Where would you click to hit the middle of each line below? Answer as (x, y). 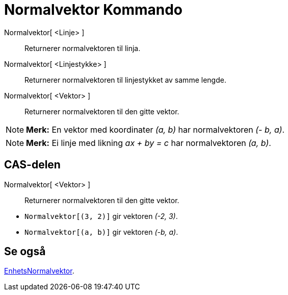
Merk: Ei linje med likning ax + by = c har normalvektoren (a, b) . (149, 143)
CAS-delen (32, 165)
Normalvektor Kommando (94, 10)
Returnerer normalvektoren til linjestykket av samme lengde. (125, 80)
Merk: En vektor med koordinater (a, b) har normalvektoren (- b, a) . (155, 129)
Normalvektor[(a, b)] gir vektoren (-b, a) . (101, 232)
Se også (25, 252)
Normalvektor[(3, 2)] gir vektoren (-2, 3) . (101, 216)
